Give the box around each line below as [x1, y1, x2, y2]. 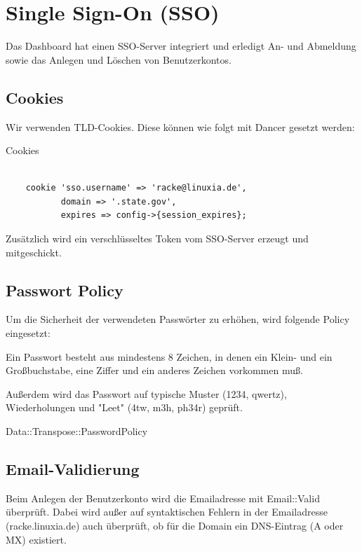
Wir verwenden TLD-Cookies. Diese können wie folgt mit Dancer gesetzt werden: [6, 119, 355, 134]
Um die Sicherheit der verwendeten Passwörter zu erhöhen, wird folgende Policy [6, 312, 350, 326]
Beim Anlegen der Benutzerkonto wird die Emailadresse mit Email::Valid [6, 490, 320, 505]
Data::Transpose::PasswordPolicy [6, 424, 148, 439]
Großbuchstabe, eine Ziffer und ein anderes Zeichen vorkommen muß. [6, 363, 303, 378]
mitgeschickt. [6, 244, 62, 259]
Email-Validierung [6, 458, 140, 480]
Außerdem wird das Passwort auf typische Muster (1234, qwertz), [6, 386, 287, 401]
